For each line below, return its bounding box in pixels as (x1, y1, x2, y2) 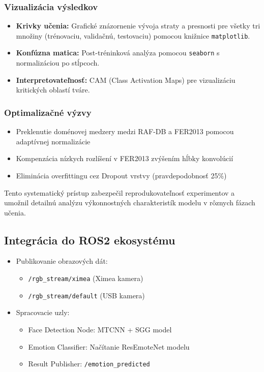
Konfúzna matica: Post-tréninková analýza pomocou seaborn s (16, 47, 220, 58)
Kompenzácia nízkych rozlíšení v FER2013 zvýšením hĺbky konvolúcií (16, 153, 233, 164)
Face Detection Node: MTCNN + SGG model (28, 324, 172, 334)
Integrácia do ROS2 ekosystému (4, 232, 175, 247)
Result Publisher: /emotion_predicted (28, 358, 150, 369)
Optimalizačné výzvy (4, 106, 92, 118)
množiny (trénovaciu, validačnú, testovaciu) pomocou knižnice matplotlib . (16, 30, 250, 41)
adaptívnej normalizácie (16, 136, 91, 146)
